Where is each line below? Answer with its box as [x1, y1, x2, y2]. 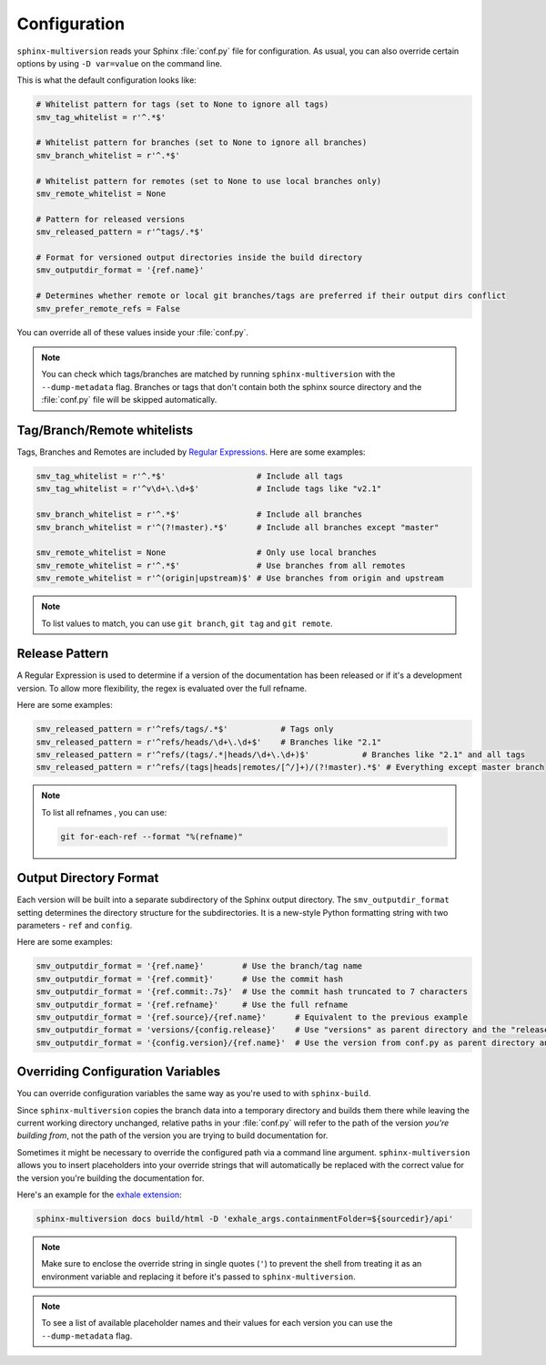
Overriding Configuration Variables [16, 1064, 221, 1080]
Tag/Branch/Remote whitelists [16, 422, 194, 437]
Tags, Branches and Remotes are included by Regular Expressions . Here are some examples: [16, 446, 366, 457]
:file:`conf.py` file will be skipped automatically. [41, 395, 217, 405]
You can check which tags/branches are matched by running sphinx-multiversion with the [41, 369, 396, 380]
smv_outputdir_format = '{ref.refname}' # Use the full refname [35, 999, 349, 1010]
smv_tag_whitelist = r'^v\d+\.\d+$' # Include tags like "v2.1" [35, 484, 382, 494]
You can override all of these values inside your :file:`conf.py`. [16, 326, 249, 337]
